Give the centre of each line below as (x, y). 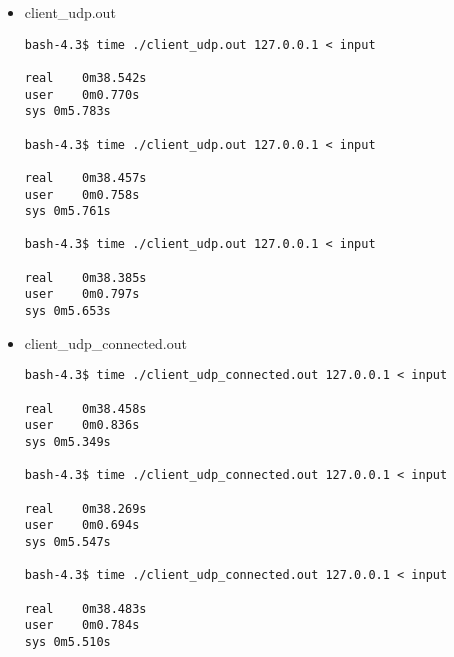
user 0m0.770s (82, 94)
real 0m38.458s (85, 408)
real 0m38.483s (85, 608)
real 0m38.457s (85, 177)
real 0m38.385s (85, 277)
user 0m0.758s (82, 194)
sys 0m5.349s (67, 441)
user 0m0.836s (82, 425)
